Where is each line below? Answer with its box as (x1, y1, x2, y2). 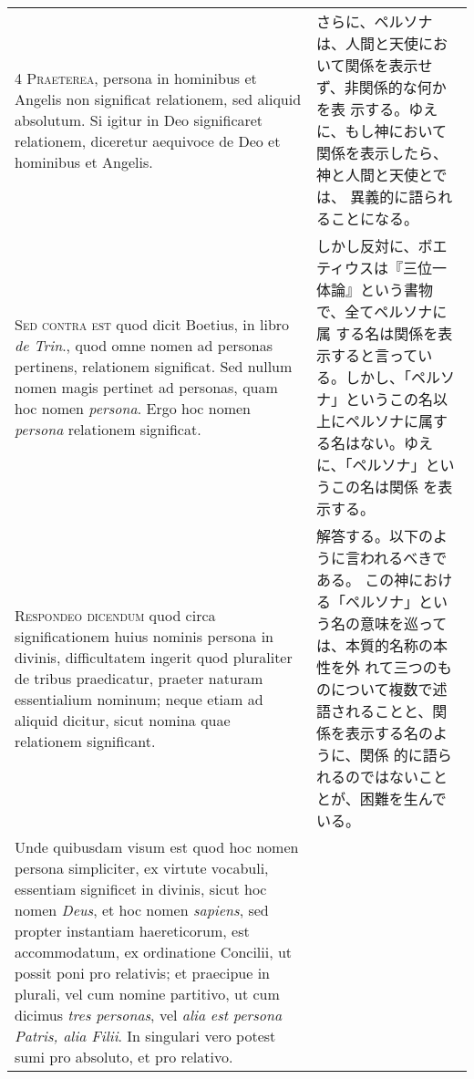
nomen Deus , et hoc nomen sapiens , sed (15, 899, 269, 920)
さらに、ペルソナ (315, 11, 433, 32)
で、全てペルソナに (315, 301, 448, 322)
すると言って (330, 345, 418, 366)
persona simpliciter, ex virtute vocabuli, (15, 857, 269, 878)
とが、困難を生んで (315, 788, 447, 809)
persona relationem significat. (15, 419, 201, 440)
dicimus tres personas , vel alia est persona (15, 1004, 283, 1025)
